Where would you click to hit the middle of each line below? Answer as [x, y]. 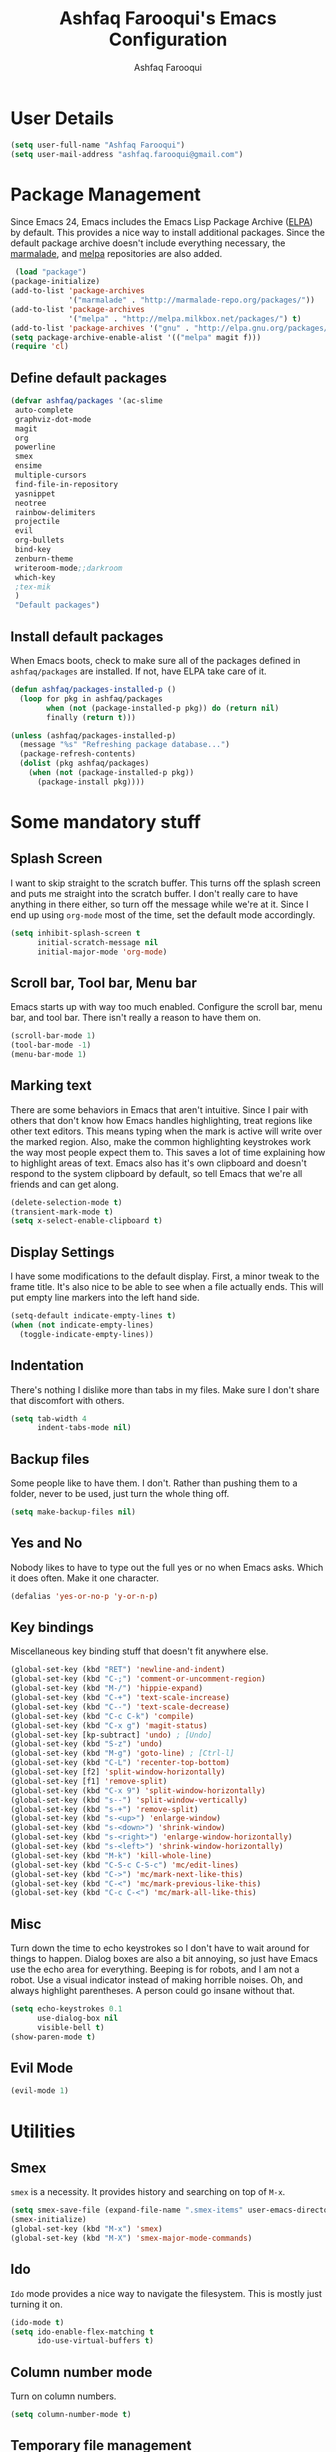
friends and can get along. [64, 1184]
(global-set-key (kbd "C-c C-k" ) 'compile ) [102, 1716]
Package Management [106, 194]
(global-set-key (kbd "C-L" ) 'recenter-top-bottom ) [120, 1763]
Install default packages [87, 636]
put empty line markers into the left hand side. [105, 1298]
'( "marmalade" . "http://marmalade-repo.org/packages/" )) [191, 300]
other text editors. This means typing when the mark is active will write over [166, 1131]
